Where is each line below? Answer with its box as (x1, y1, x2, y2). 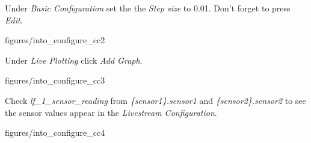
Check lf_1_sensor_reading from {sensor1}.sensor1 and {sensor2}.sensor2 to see (5, 94, 306, 106)
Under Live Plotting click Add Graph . (5, 53, 143, 66)
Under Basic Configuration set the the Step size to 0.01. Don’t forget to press (5, 2, 291, 14)
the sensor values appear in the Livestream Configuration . (5, 106, 217, 118)
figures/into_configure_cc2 (5, 34, 105, 46)
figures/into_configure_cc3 (5, 74, 105, 87)
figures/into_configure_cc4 (5, 126, 105, 139)
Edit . (5, 13, 23, 26)
